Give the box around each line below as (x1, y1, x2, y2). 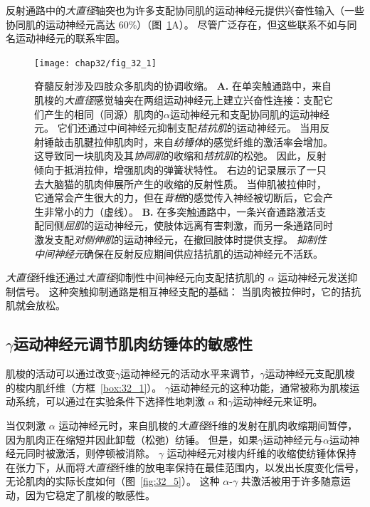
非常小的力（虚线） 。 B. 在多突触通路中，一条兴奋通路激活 (43, 204, 317, 219)
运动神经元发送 (277, 270, 348, 285)
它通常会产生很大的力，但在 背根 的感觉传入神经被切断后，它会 (34, 190, 323, 205)
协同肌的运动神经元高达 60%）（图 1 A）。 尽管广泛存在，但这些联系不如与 (6, 16, 347, 31)
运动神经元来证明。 (233, 394, 323, 409)
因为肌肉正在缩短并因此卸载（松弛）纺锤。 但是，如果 (6, 432, 258, 446)
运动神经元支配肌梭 (265, 366, 355, 381)
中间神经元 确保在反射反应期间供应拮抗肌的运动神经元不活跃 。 (34, 246, 323, 261)
